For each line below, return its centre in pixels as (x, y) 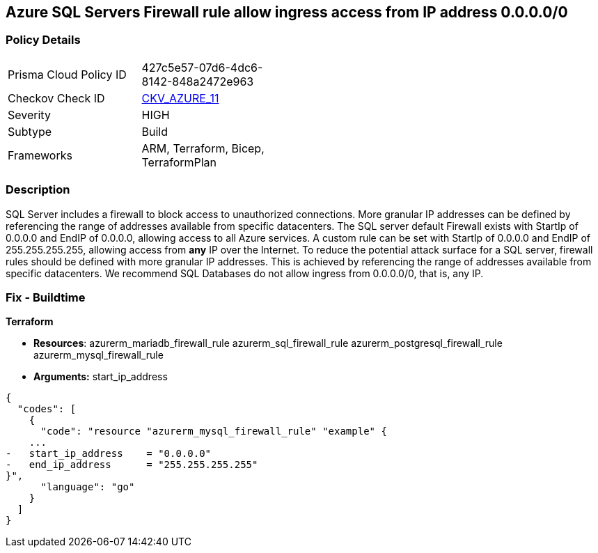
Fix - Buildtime (46, 297)
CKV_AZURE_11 (180, 98)
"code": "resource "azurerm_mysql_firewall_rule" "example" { (214, 431)
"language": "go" (88, 487)
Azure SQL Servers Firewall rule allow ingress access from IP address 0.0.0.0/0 (287, 12)
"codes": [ (47, 409)
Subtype (30, 131)
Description (38, 190)
